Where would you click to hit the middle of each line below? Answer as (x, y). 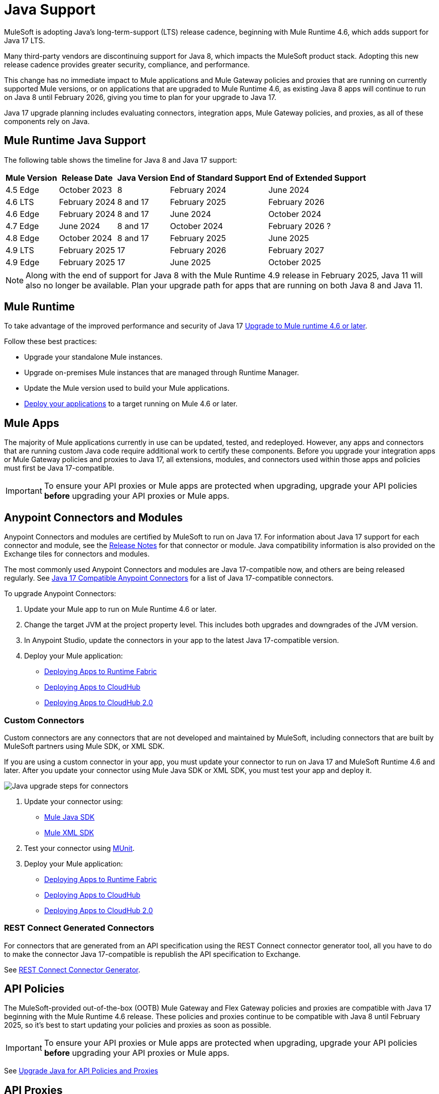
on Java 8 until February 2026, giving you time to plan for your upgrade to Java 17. (140, 97)
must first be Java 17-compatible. (59, 468)
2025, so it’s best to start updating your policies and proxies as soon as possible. (138, 1025)
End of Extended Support (317, 178)
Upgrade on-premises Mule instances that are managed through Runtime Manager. (162, 373)
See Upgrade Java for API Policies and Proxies (81, 1071)
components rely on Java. (47, 121)
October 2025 (295, 262)
